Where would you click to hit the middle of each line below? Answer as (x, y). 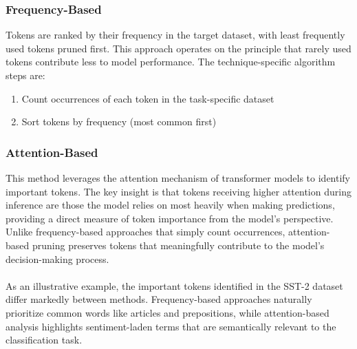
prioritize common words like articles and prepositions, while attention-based (167, 312)
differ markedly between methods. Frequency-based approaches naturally (159, 299)
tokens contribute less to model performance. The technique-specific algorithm (171, 62)
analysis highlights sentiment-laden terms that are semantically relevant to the (171, 326)
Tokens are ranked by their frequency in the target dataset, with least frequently (175, 35)
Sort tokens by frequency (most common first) (119, 121)
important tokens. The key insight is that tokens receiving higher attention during (178, 191)
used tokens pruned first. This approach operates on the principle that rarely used (178, 48)
